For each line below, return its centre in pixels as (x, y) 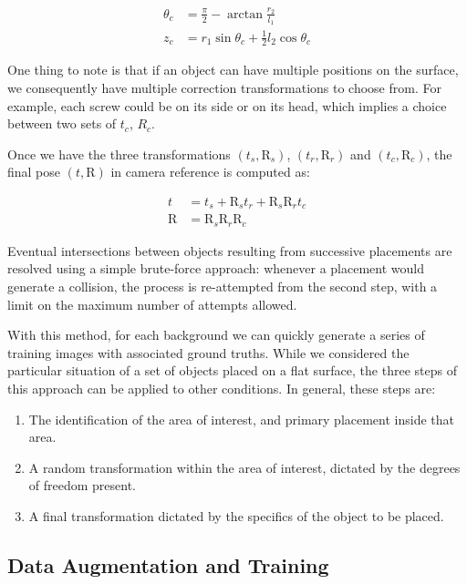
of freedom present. (83, 485)
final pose (34, 172)
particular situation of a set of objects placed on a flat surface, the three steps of (232, 370)
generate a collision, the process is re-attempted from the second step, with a (223, 287)
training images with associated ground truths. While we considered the (208, 352)
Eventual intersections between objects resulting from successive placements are (230, 250)
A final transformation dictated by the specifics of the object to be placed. (236, 516)
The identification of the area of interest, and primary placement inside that (242, 419)
